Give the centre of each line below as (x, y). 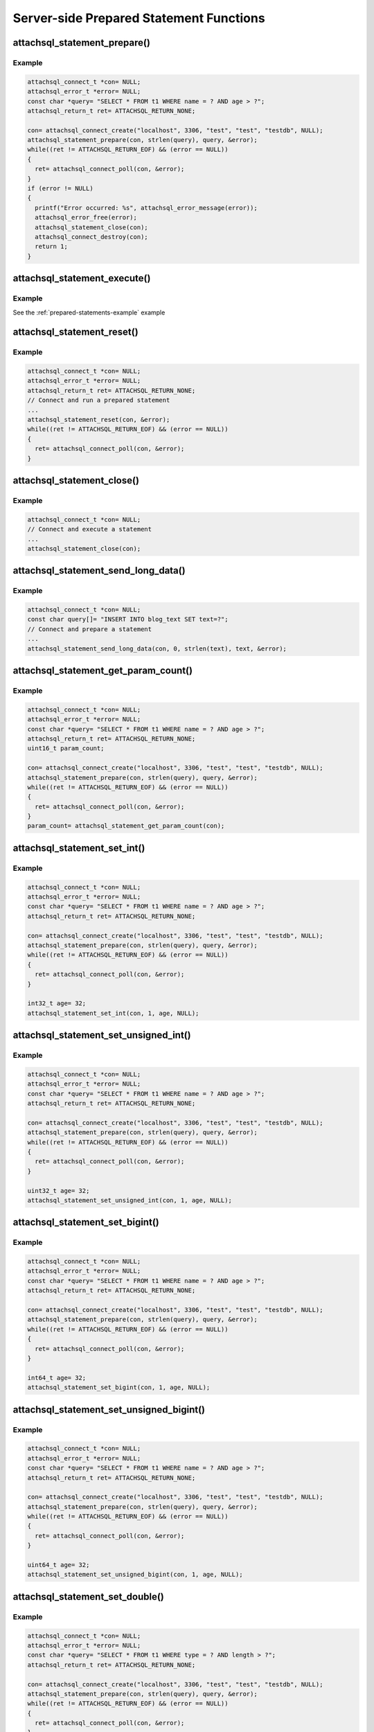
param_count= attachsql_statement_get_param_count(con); (126, 826)
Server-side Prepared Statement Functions (139, 18)
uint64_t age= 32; (59, 1565)
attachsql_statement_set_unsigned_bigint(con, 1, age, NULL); (135, 1575)
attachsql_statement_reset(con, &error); (99, 420)
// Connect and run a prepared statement (99, 400)
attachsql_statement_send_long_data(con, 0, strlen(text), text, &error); (157, 648)
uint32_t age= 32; (59, 1191)
